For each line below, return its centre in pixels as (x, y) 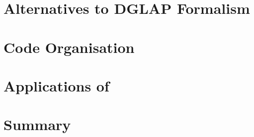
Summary (37, 124)
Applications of (56, 85)
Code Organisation (69, 47)
